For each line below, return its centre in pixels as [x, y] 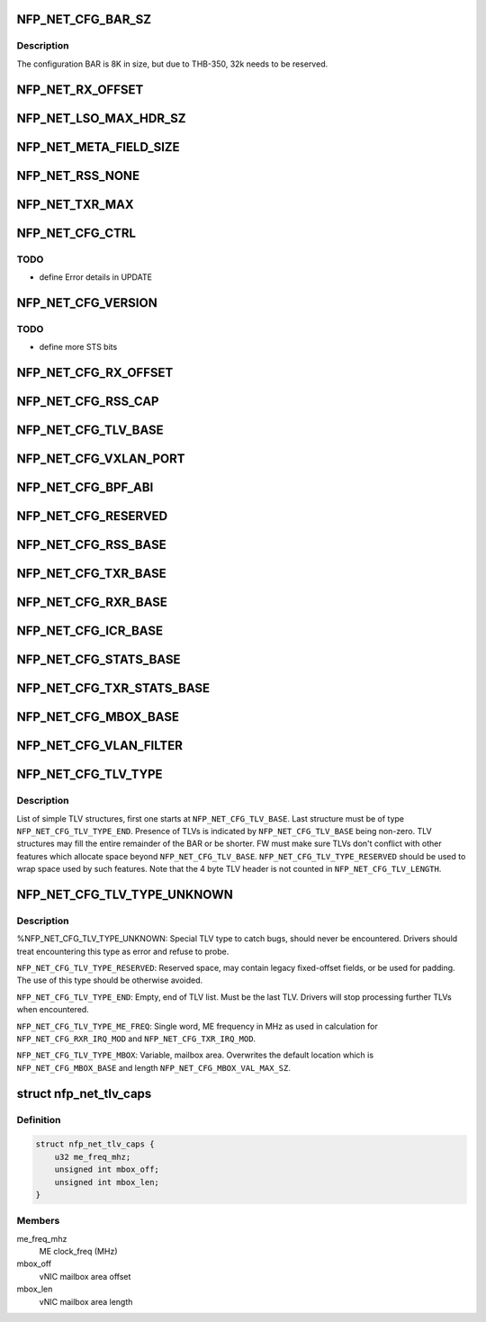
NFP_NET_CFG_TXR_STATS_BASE [113, 688]
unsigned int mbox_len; [107, 1182]
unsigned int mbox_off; [107, 1169]
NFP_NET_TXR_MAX [75, 204]
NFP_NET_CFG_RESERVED [92, 516]
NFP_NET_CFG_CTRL [76, 233]
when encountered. [53, 1010]
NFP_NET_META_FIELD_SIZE [98, 147]
